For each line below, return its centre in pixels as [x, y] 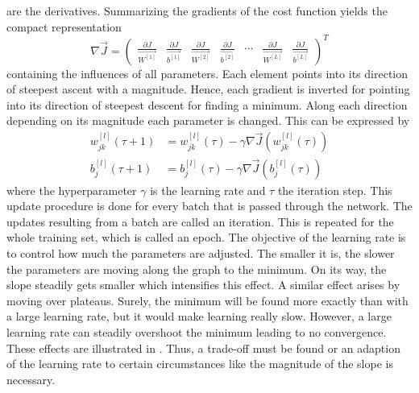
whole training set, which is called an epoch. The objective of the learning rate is [206, 237]
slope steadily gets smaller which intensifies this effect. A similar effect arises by [203, 285]
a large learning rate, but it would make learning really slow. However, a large [199, 316]
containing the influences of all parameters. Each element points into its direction [207, 73]
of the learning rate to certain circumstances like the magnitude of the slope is [200, 364]
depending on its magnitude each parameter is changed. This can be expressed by [208, 120]
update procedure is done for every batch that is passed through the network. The [209, 206]
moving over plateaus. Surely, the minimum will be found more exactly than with [207, 300]
